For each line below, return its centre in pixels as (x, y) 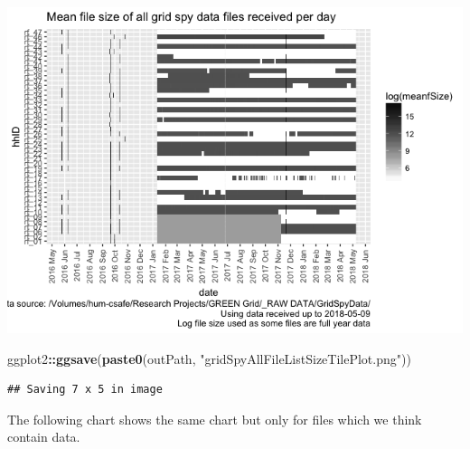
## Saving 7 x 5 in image (85, 390)
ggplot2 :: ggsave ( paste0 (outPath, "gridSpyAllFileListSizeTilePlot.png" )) (209, 358)
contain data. (44, 437)
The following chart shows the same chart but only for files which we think (215, 419)
